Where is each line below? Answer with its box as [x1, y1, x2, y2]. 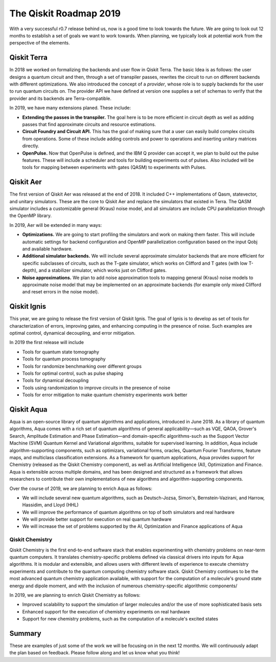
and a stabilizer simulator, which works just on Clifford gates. [38, 267, 167, 273]
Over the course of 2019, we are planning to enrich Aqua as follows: [9, 485, 153, 492]
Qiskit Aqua [9, 405, 48, 414]
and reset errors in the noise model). [22, 289, 99, 295]
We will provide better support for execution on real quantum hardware [22, 516, 172, 522]
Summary [9, 629, 41, 637]
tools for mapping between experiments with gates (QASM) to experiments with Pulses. [22, 164, 206, 170]
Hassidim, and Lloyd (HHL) [22, 502, 79, 508]
